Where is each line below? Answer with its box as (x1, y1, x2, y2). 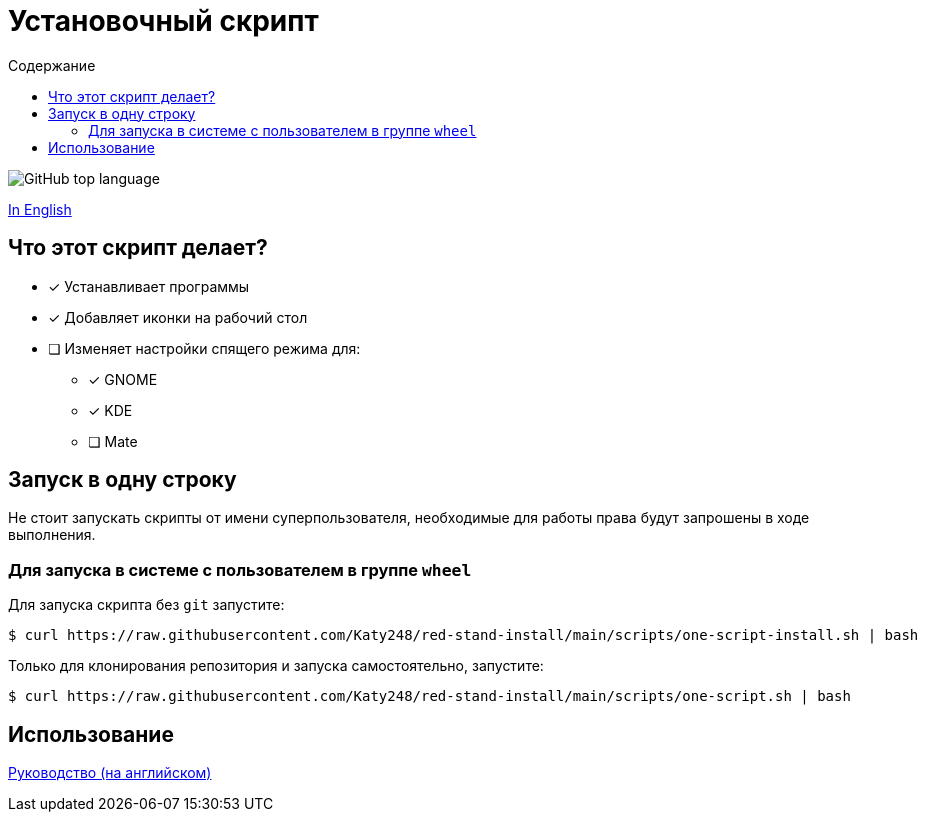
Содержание (8, 56, 96, 74)
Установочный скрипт (8, 4, 319, 38)
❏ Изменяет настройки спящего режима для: (48, 339, 361, 357)
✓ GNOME (88, 370, 158, 388)
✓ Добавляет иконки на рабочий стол (48, 308, 308, 326)
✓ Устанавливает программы (48, 277, 250, 295)
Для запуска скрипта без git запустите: (8, 596, 285, 614)
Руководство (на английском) (8, 764, 212, 782)
